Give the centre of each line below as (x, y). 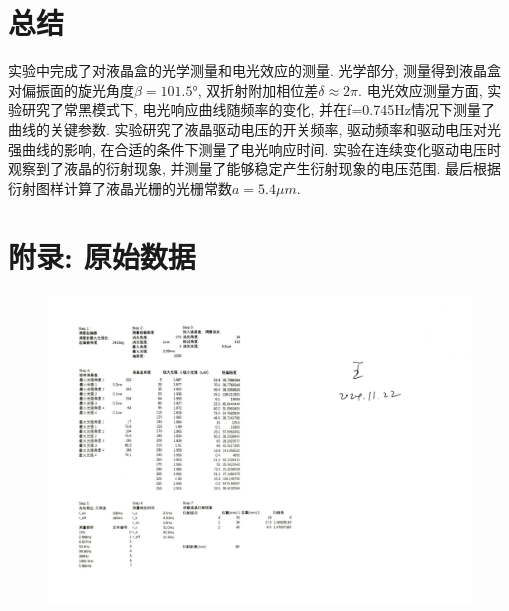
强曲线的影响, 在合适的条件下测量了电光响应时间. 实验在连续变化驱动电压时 (255, 148)
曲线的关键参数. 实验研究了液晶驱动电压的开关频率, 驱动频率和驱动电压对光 (255, 128)
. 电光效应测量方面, (420, 89)
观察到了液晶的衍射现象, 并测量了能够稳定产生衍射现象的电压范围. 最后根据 (255, 168)
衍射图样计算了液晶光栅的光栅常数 (120, 187)
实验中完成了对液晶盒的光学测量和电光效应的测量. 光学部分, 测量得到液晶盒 (255, 70)
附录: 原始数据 (102, 256)
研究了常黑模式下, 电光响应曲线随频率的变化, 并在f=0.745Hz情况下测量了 (258, 109)
